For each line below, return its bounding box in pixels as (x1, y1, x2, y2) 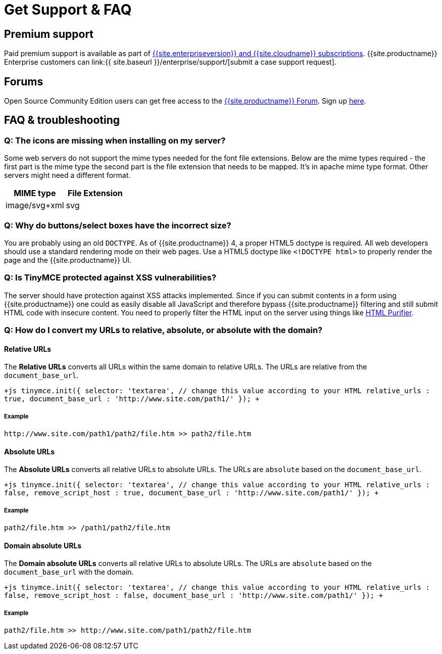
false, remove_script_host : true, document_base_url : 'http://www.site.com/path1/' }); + (4, 489, 379, 497)
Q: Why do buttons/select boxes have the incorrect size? (4, 220, 231, 230)
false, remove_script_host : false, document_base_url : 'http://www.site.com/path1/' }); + (4, 591, 383, 600)
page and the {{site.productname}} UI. (4, 255, 132, 264)
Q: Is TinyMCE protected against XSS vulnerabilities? (4, 272, 217, 283)
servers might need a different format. (4, 171, 131, 180)
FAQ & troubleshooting (4, 114, 120, 127)
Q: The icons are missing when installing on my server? (4, 135, 226, 146)
